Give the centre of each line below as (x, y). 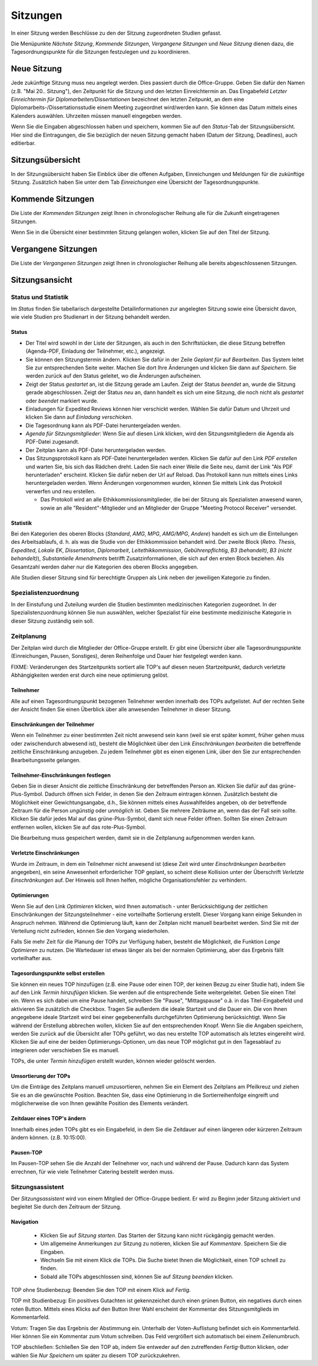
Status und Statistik (40, 297)
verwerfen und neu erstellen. (61, 491)
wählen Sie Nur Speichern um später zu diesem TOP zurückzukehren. (96, 1355)
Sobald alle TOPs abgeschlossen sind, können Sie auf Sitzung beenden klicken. (137, 1276)
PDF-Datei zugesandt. (52, 442)
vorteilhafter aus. (32, 958)
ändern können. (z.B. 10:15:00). (49, 1137)
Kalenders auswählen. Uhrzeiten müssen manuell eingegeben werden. (97, 115)
